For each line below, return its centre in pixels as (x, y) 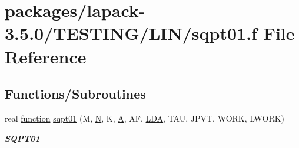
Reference (46, 56)
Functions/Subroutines (75, 94)
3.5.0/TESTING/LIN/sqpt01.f (131, 33)
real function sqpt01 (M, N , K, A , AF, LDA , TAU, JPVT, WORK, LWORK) (145, 118)
